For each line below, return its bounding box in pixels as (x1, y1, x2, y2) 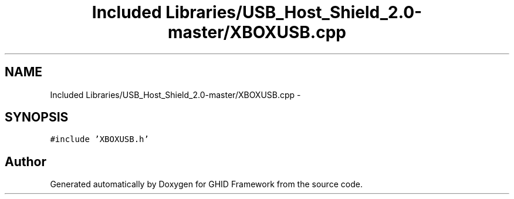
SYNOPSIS (5, 110, 69, 125)
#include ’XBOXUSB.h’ (50, 134, 149, 144)
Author (5, 154, 46, 169)
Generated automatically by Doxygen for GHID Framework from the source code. (50, 179, 363, 190)
